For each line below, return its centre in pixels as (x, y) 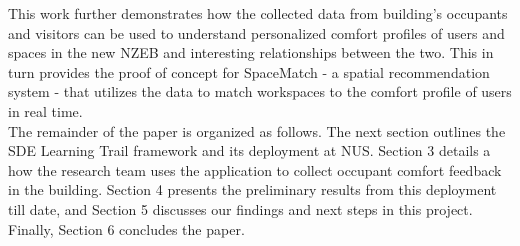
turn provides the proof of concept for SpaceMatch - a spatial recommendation (249, 71)
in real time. (45, 110)
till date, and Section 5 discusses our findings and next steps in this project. (240, 208)
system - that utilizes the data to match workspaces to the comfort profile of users (260, 91)
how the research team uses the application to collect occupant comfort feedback (255, 169)
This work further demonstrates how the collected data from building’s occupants (258, 13)
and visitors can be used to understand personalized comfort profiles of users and (256, 32)
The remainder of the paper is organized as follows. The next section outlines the (257, 130)
